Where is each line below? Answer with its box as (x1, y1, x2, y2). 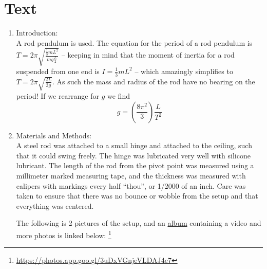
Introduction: (16, 27, 58, 38)
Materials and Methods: (16, 130, 91, 140)
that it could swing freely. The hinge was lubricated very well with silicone (16, 150, 251, 160)
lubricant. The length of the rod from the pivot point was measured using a (16, 160, 254, 171)
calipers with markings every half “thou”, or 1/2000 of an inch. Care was (16, 180, 246, 191)
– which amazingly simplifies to (135, 65, 233, 76)
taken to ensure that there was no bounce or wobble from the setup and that (16, 190, 258, 201)
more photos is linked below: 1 (16, 228, 111, 240)
